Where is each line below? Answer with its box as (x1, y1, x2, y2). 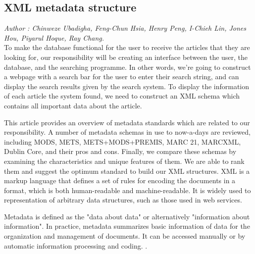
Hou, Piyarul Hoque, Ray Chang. (4, 32, 104, 43)
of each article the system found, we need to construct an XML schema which (4, 91, 240, 101)
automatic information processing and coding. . (4, 240, 148, 251)
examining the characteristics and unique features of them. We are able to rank (4, 155, 245, 166)
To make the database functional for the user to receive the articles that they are (4, 42, 250, 52)
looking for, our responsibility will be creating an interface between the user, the (4, 51, 248, 62)
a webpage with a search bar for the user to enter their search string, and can (4, 71, 239, 82)
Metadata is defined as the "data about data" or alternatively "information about (4, 211, 250, 221)
